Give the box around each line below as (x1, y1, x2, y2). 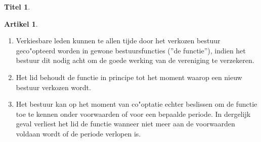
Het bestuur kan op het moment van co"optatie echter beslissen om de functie (16, 99, 257, 109)
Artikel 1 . (4, 18, 38, 29)
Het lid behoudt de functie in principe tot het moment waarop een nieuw (16, 72, 242, 82)
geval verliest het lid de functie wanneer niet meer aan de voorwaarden (16, 118, 235, 129)
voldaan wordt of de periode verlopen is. (16, 128, 141, 138)
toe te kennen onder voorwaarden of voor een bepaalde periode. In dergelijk (16, 108, 251, 119)
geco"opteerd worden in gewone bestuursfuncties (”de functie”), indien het (16, 45, 246, 55)
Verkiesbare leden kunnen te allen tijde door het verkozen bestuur (16, 35, 221, 46)
